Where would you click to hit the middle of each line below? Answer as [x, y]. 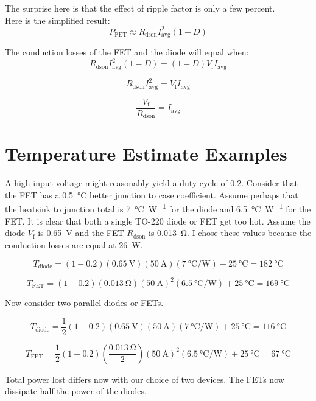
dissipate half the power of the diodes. [76, 391]
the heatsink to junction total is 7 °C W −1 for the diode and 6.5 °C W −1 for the [158, 208]
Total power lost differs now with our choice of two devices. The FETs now [145, 379]
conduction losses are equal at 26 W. [74, 244]
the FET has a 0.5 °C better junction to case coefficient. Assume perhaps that [152, 194]
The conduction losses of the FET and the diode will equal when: [127, 52]
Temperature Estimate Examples [146, 154]
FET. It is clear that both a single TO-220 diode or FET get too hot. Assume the [158, 221]
